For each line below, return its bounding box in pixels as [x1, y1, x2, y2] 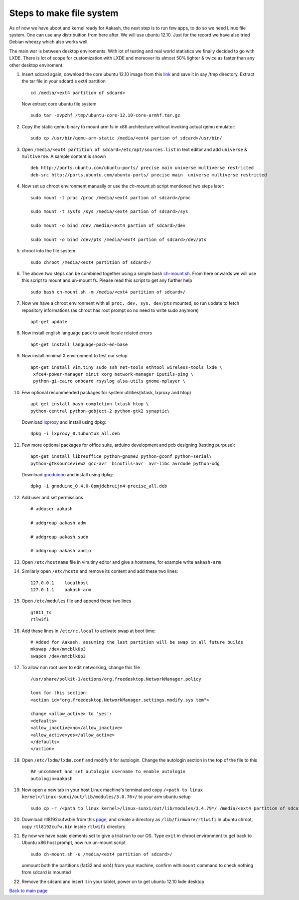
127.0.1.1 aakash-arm [30, 587, 91, 592]
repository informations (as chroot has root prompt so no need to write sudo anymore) [21, 307, 199, 313]
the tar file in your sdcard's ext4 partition [21, 78, 106, 84]
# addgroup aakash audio [30, 548, 91, 554]
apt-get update [30, 319, 68, 325]
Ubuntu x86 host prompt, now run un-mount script [21, 840, 126, 846]
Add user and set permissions [21, 494, 83, 500]
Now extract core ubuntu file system [21, 101, 97, 107]
